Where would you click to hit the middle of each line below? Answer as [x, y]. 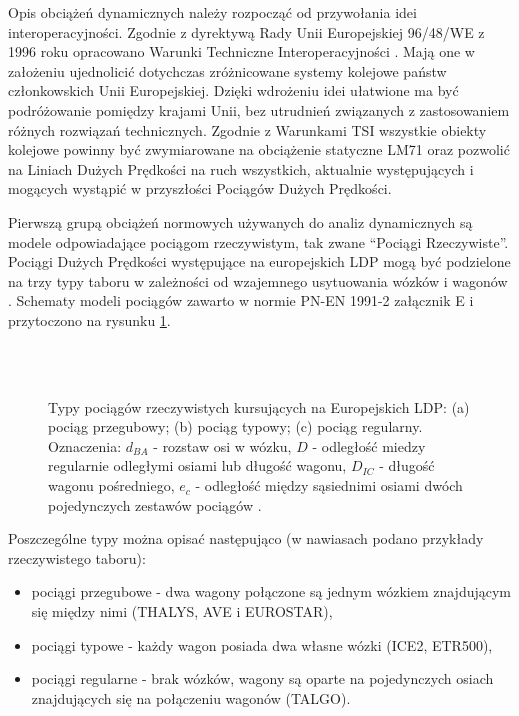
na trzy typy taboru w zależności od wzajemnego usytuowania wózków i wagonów [258, 280]
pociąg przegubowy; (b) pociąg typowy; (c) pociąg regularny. [235, 426]
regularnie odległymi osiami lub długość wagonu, [197, 465]
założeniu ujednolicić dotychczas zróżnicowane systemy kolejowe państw [227, 70]
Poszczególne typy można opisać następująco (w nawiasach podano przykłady [246, 538]
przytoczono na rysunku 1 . [89, 319]
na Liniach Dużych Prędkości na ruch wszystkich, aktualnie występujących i [241, 168]
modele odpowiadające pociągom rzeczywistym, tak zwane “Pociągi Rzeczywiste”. [258, 241]
